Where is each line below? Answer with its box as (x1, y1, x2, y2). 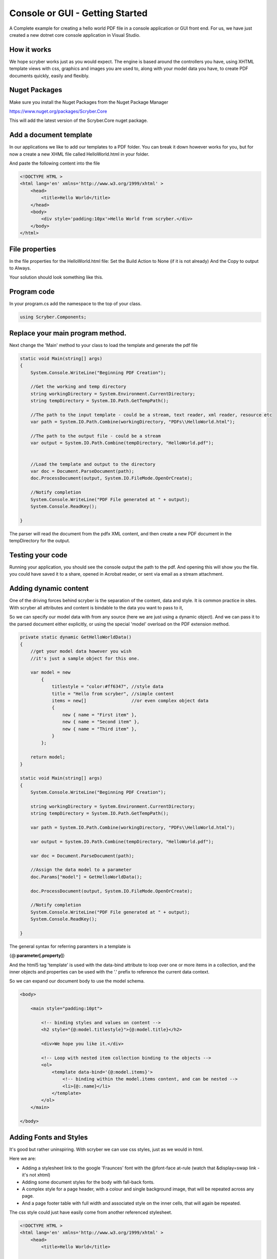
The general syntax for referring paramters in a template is (9, 943, 131, 949)
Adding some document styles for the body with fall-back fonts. (22, 1179, 155, 1185)
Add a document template (9, 131, 93, 139)
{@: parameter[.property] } (9, 952, 65, 959)
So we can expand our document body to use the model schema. (9, 978, 145, 984)
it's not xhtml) (22, 1172, 50, 1178)
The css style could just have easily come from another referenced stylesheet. (9, 1209, 172, 1216)
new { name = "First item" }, (62, 712, 137, 718)
